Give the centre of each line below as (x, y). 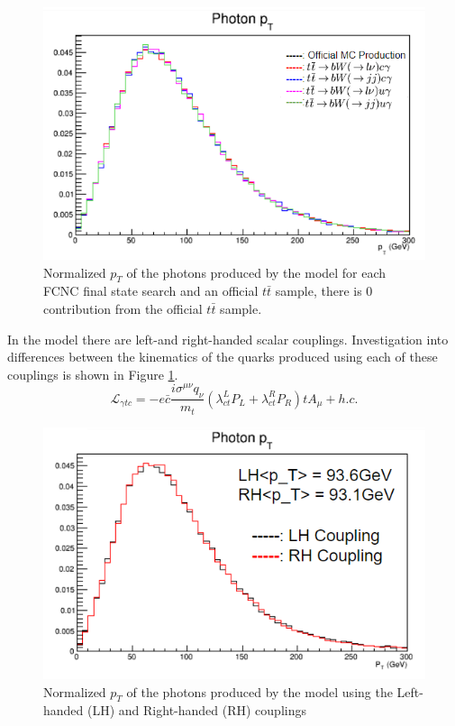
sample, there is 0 (324, 291)
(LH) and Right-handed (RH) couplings (197, 710)
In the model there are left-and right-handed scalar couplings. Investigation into (228, 339)
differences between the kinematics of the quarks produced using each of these (223, 357)
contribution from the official (123, 308)
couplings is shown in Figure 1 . (93, 374)
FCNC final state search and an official (151, 291)
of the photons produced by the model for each (256, 272)
